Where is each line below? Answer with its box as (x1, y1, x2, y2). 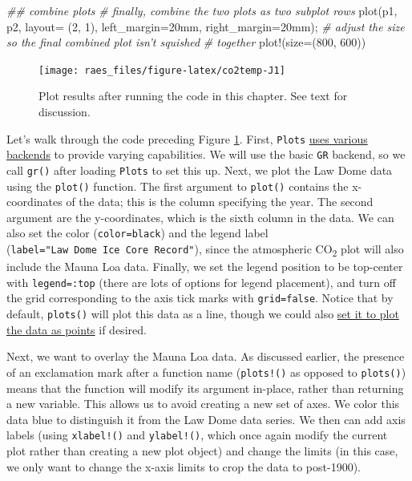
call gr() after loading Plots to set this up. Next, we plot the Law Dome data (6, 161, 393, 178)
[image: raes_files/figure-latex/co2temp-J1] (38, 64, 285, 76)
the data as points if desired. (6, 321, 147, 338)
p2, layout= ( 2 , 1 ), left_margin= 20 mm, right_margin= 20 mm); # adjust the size (6, 18, 405, 34)
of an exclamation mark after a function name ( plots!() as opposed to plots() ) (6, 363, 406, 380)
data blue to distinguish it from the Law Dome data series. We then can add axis (6, 410, 406, 427)
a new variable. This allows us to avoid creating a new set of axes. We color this (6, 395, 400, 412)
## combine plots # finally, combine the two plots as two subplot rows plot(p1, (6, 2, 398, 18)
